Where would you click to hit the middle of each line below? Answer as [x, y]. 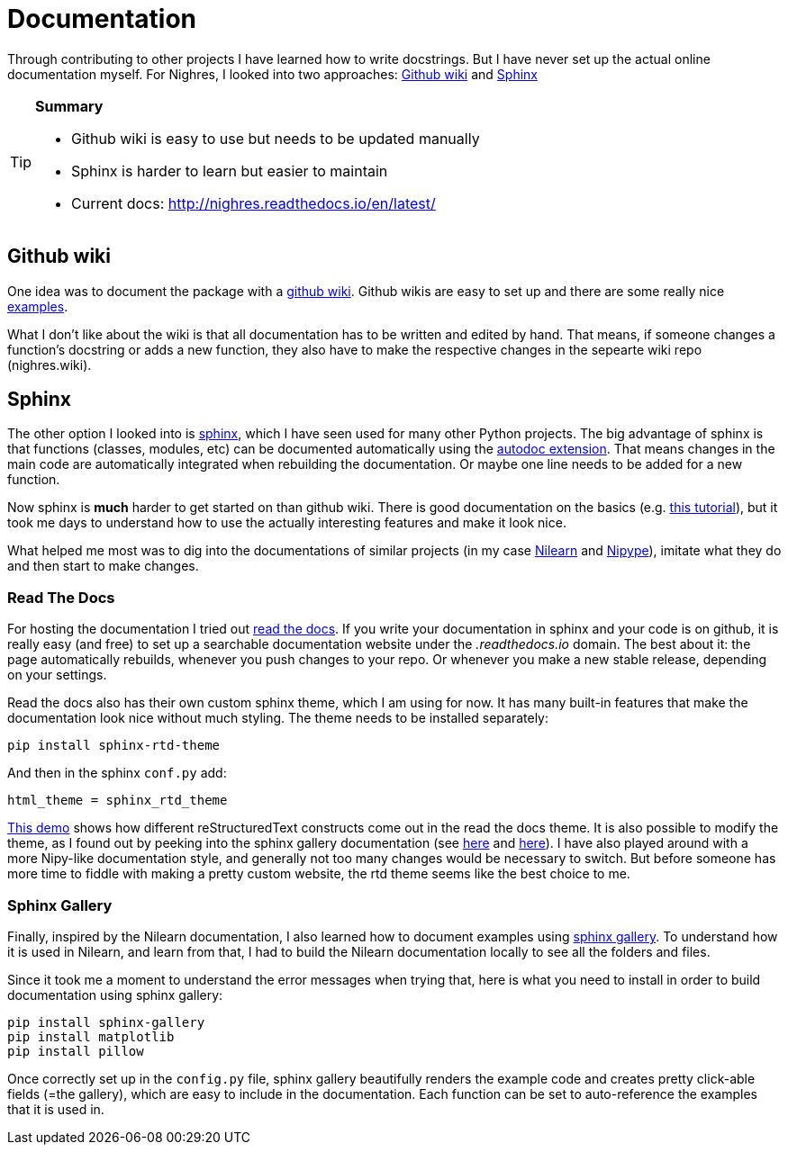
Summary [69, 106]
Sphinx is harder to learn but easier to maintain [230, 171]
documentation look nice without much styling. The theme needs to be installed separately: [278, 718]
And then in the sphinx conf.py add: [117, 773]
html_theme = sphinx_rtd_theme [118, 801]
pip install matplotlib [91, 1036]
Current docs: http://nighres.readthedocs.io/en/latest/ [254, 203]
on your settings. [57, 675]
